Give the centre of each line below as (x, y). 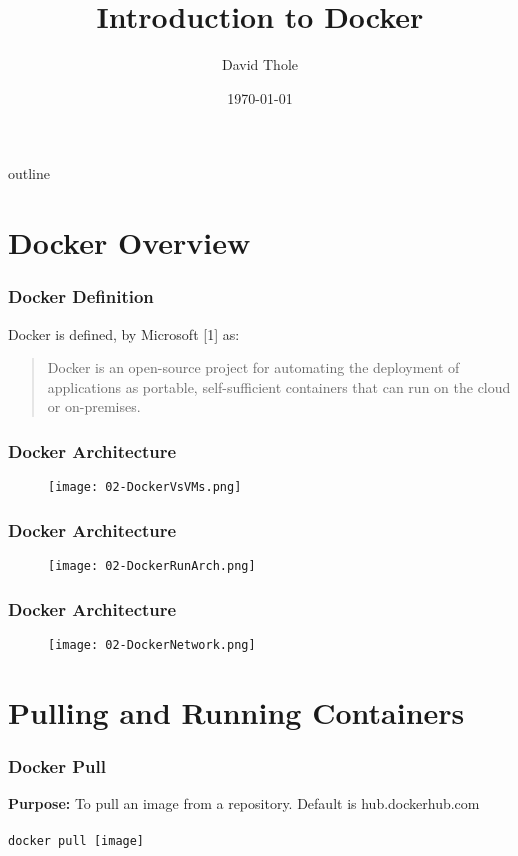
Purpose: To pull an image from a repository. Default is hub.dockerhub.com (244, 803)
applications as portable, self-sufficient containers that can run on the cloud (279, 386)
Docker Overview (129, 242)
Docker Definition (81, 296)
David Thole (260, 64)
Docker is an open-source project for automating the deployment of (253, 367)
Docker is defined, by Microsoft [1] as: (124, 333)
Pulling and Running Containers (236, 711)
